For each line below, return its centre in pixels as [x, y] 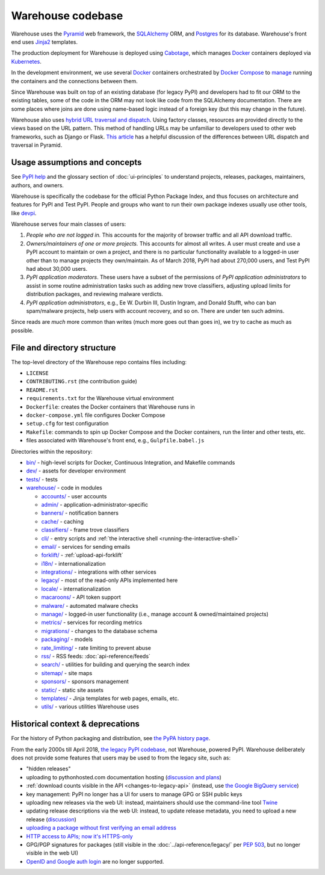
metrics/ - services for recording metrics [92, 622]
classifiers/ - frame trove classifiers [85, 530]
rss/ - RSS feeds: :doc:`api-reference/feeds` [96, 656]
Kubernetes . [26, 61]
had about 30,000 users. [57, 269]
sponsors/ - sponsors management [85, 682]
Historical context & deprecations [75, 724]
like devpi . [24, 213]
